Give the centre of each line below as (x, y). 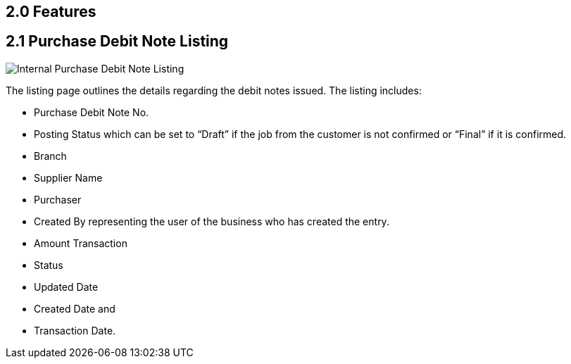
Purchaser (58, 199)
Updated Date (66, 287)
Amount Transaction (81, 243)
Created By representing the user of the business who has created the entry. (212, 221)
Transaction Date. (75, 330)
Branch (50, 156)
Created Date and (75, 308)
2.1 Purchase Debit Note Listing (117, 42)
